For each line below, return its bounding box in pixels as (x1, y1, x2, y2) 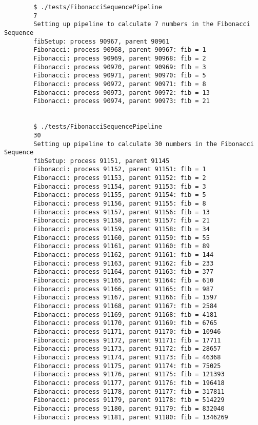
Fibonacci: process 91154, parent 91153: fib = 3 (33, 183, 206, 190)
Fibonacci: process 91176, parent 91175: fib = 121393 (33, 371, 225, 378)
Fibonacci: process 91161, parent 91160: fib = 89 (33, 242, 210, 250)
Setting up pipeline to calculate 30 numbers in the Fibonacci (33, 140, 254, 148)
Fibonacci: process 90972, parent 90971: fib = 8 (33, 80, 206, 88)
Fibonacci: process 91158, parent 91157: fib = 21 (33, 217, 210, 225)
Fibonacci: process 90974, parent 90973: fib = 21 (33, 97, 210, 105)
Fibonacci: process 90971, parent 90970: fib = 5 (33, 72, 206, 79)
